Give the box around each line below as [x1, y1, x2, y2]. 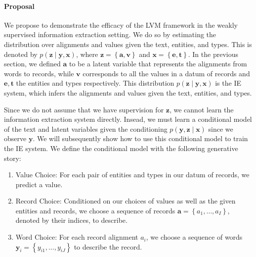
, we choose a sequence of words [146, 232, 243, 242]
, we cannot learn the [169, 104, 234, 114]
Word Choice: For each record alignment [15, 232, 138, 242]
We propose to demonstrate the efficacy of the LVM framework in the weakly [4, 19, 238, 30]
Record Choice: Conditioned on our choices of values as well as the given [15, 196, 236, 206]
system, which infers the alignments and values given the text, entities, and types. [4, 87, 252, 98]
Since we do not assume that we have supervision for [4, 104, 164, 114]
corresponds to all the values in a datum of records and [83, 68, 250, 78]
